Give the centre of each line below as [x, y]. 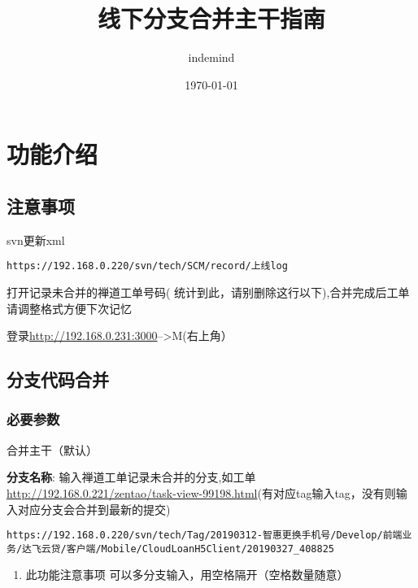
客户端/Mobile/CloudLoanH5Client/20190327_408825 [200, 549]
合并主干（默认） [52, 449]
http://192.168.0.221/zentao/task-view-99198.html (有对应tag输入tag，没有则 [201, 492]
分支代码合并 [58, 379]
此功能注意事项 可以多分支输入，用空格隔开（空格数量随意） [187, 575]
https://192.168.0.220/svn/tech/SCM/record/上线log [147, 266]
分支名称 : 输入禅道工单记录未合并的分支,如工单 [131, 477]
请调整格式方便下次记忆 [69, 308]
